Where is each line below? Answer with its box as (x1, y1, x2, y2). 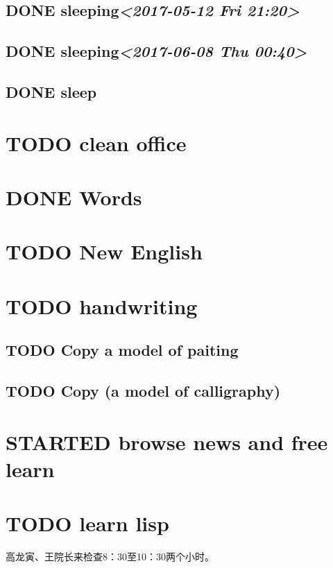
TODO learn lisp (6, 509, 169, 537)
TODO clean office (6, 128, 187, 157)
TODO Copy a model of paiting (6, 339, 239, 361)
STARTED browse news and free (6, 427, 328, 456)
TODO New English (6, 237, 203, 266)
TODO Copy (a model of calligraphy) (6, 380, 281, 402)
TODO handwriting (6, 291, 198, 320)
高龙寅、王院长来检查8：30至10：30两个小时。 (6, 549, 214, 564)
